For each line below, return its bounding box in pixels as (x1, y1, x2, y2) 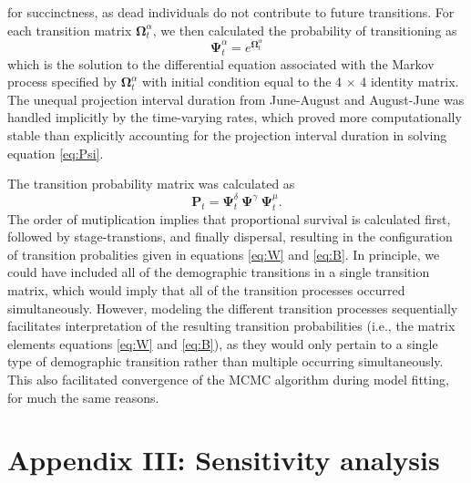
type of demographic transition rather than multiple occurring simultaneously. (7, 352, 444, 371)
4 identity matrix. (360, 72, 459, 91)
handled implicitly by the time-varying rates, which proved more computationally (7, 108, 462, 127)
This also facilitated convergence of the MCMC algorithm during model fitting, (7, 370, 449, 389)
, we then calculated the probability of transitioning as (152, 20, 457, 39)
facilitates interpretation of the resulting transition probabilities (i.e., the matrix (7, 316, 456, 335)
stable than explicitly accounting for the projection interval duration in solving (7, 126, 447, 144)
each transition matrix (7, 20, 132, 39)
